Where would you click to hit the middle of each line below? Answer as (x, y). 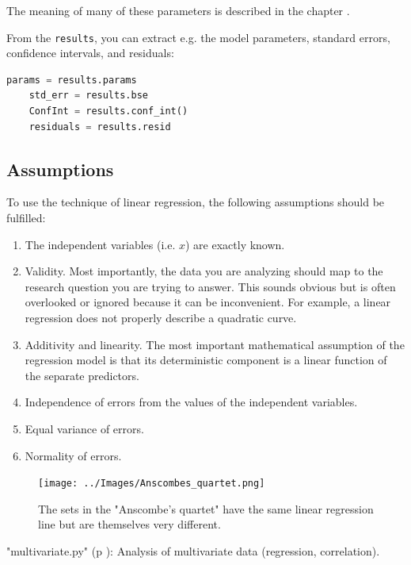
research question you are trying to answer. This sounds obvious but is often (210, 286)
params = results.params (72, 80)
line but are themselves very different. (129, 524)
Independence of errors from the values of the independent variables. (191, 402)
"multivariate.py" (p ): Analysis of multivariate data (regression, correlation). (193, 550)
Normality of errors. (73, 455)
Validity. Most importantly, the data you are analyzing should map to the (204, 271)
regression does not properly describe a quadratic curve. (161, 317)
